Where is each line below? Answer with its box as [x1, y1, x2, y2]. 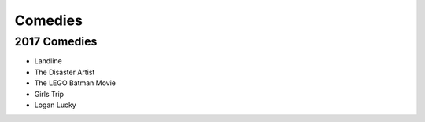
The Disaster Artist [34, 67, 95, 77]
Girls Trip [34, 89, 65, 99]
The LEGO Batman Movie [34, 78, 116, 88]
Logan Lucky [34, 100, 76, 109]
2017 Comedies [14, 34, 98, 48]
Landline [34, 56, 62, 66]
